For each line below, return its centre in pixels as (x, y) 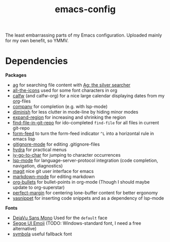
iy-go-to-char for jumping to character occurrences (66, 155)
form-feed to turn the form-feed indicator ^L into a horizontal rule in (83, 133)
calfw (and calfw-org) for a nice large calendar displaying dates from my (89, 96)
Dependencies (37, 61)
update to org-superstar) (39, 187)
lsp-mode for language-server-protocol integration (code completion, (85, 160)
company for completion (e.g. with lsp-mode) (60, 107)
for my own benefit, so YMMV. (37, 41)
